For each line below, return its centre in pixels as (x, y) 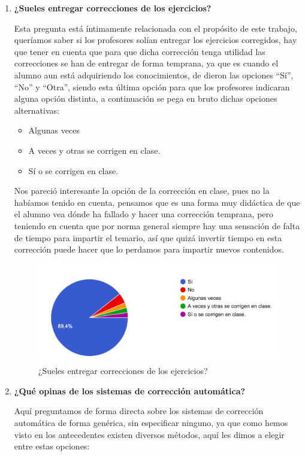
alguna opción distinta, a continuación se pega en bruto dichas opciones (146, 98)
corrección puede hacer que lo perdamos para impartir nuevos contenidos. (149, 249)
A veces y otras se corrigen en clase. (94, 150)
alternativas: (37, 110)
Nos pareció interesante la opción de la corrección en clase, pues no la (142, 191)
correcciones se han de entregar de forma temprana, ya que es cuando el (146, 63)
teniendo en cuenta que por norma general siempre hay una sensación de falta (157, 225)
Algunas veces (54, 130)
